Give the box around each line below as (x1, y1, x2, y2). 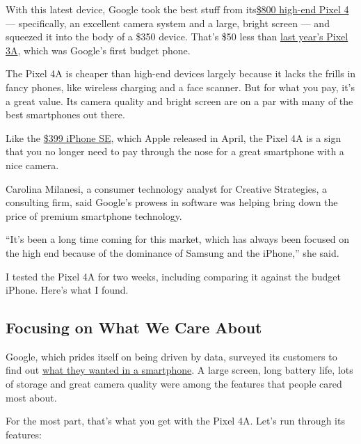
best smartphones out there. (6, 107, 125, 122)
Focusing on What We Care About (6, 317, 262, 338)
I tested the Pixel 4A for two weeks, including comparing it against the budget (6, 269, 341, 283)
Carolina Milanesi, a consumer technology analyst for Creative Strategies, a (6, 181, 328, 196)
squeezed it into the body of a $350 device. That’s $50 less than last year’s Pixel (6, 29, 348, 44)
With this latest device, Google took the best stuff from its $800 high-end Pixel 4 (6, 2, 349, 16)
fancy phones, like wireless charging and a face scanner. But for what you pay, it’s (6, 79, 355, 94)
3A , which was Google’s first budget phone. (6, 42, 191, 57)
